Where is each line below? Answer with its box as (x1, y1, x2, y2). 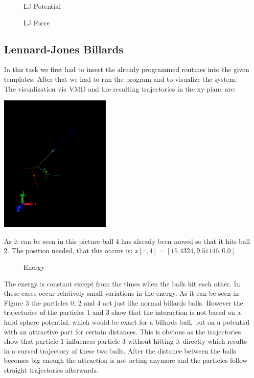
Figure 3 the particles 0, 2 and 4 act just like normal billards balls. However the (4, 297, 243, 307)
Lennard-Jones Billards (4, 41, 124, 56)
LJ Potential (23, 1, 61, 11)
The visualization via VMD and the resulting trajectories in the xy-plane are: (4, 83, 236, 94)
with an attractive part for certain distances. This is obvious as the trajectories (4, 326, 241, 336)
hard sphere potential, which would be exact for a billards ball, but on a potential (4, 317, 250, 327)
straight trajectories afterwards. (4, 365, 98, 375)
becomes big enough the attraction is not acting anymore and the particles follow (4, 355, 248, 365)
